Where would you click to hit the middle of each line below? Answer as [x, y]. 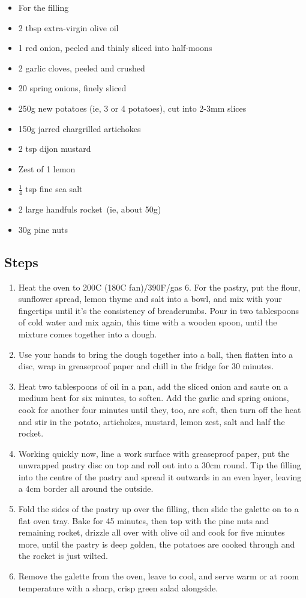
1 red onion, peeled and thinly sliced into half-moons [115, 48]
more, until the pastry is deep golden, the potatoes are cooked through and [157, 544]
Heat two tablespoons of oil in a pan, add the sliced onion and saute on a [153, 386]
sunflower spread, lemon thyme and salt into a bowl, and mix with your [150, 299]
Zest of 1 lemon [47, 168]
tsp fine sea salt [54, 189]
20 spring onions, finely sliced [72, 88]
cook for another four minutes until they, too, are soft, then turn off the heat [160, 409]
